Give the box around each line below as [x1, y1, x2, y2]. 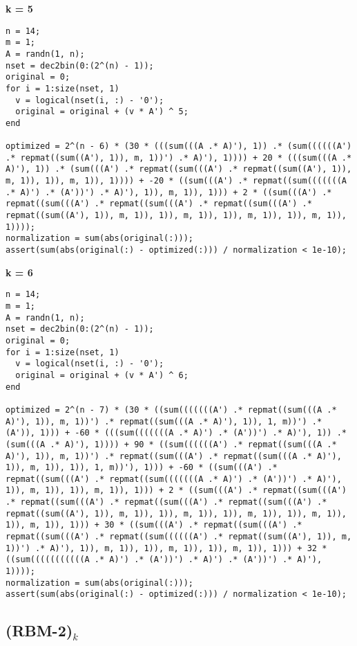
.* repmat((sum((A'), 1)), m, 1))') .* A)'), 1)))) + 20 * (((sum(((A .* [6, 152, 352, 163]
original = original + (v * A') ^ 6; [15, 370, 189, 380]
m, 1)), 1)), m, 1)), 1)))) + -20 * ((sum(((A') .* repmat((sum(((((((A [6, 176, 347, 186]
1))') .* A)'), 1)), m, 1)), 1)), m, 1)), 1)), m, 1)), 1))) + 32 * [6, 543, 327, 553]
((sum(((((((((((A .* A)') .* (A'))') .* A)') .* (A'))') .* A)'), [6, 555, 322, 565]
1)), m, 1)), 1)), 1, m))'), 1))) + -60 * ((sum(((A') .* [6, 463, 278, 473]
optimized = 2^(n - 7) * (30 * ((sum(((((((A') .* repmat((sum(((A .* [6, 404, 337, 415]
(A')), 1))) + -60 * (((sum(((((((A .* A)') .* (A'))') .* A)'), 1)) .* [6, 428, 347, 438]
